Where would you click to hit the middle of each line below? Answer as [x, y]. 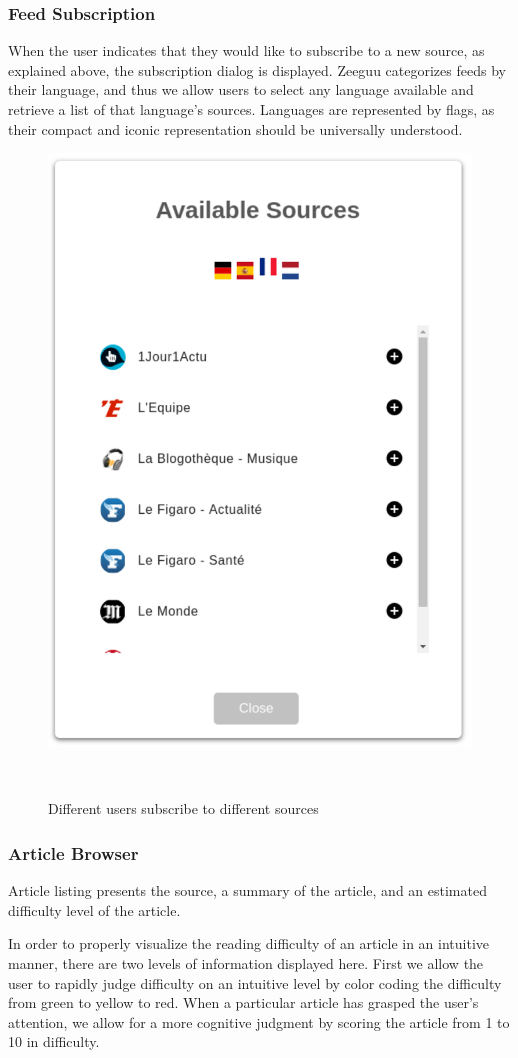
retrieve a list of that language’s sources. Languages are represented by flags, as [251, 109]
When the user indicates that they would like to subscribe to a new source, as [246, 50]
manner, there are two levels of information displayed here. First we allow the [246, 962]
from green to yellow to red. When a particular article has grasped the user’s [243, 1002]
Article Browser [73, 852]
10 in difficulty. [54, 1041]
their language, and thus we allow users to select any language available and [241, 89]
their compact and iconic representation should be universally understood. [235, 128]
